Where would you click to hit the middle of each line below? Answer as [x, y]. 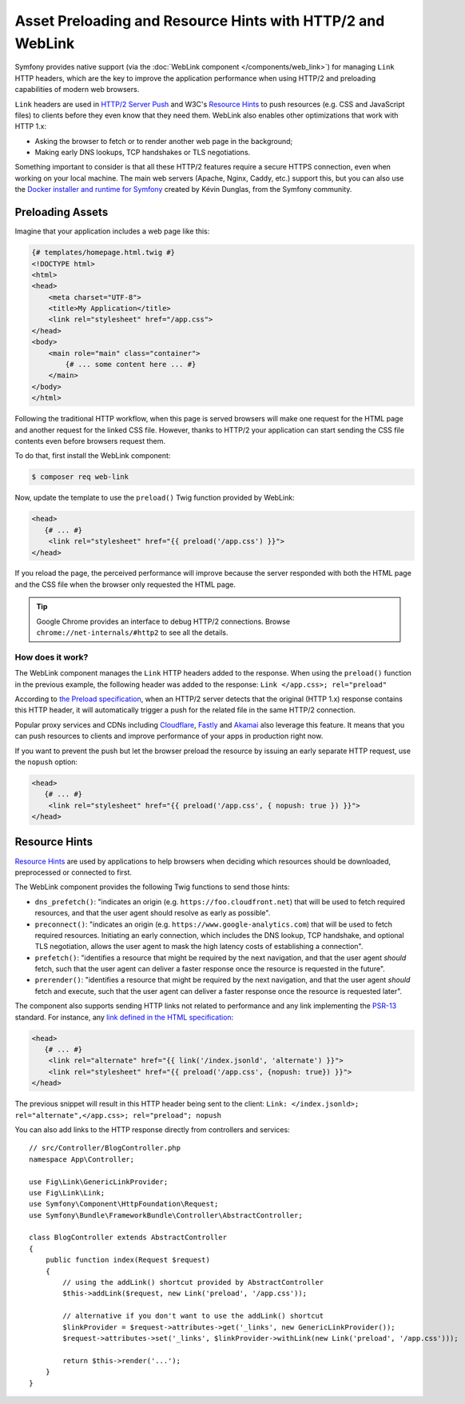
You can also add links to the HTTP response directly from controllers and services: [153, 1129]
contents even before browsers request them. [90, 441]
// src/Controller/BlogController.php [105, 1148]
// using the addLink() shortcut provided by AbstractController [193, 1282]
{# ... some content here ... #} [131, 365]
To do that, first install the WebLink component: [93, 456]
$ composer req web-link [80, 477]
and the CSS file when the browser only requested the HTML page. [125, 584]
